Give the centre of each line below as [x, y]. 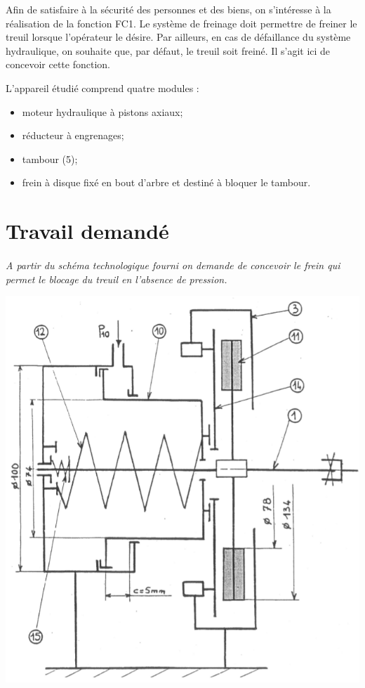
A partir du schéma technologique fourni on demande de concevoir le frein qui [173, 265]
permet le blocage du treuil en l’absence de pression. [117, 279]
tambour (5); [50, 158]
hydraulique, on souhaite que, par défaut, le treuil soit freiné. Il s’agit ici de [168, 50]
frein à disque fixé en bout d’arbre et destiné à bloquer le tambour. [166, 182]
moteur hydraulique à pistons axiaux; [102, 111]
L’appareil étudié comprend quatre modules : [102, 87]
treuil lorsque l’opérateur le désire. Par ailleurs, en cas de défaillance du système [178, 37]
